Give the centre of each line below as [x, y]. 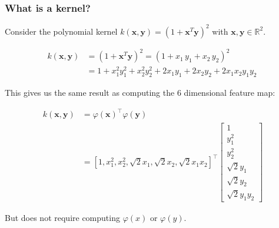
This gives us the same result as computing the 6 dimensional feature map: [140, 93]
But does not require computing [62, 217]
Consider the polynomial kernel [61, 31]
